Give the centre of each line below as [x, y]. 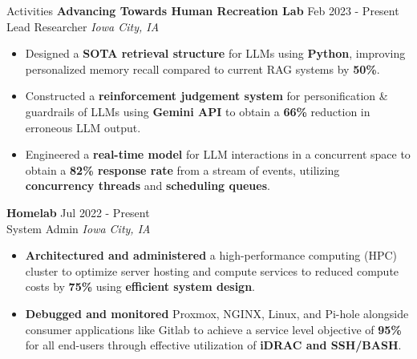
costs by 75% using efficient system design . [140, 286]
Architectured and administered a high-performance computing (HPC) [211, 255]
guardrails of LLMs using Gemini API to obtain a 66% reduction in [198, 111]
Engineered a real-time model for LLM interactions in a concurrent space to [218, 154]
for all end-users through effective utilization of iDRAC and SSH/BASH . [213, 345]
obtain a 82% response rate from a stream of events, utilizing [182, 169]
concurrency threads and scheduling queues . [148, 186]
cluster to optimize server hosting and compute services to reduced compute [212, 270]
